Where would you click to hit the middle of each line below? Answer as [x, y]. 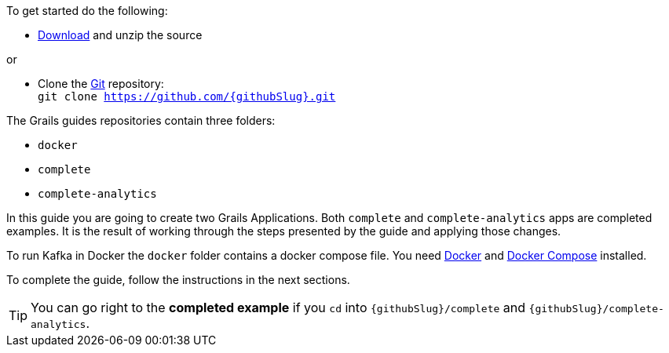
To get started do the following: [87, 11]
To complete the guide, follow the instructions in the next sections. [178, 280]
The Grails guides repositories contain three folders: [141, 120]
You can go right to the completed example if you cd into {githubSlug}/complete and [278, 308]
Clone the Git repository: [101, 84]
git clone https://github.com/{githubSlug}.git [187, 96]
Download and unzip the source [120, 35]
